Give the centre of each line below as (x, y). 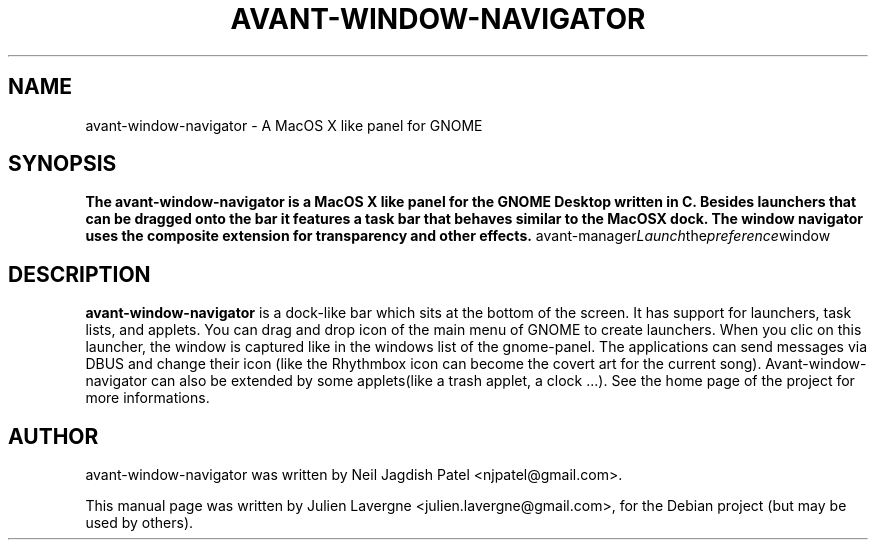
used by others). (139, 523)
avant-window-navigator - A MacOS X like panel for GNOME (284, 125)
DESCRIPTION (79, 274)
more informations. (147, 398)
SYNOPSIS (62, 164)
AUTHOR (53, 436)
